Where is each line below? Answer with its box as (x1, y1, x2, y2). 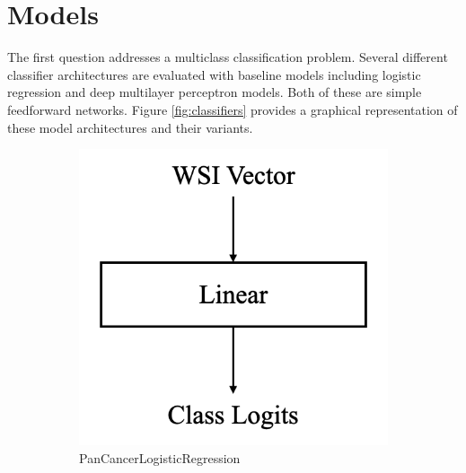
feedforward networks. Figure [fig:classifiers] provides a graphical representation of (7, 100, 458, 118)
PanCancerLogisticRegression (79, 448, 241, 467)
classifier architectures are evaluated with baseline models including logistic (7, 65, 421, 83)
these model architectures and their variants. (7, 118, 253, 136)
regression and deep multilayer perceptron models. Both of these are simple (7, 83, 422, 101)
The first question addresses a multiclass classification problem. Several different (7, 48, 448, 66)
